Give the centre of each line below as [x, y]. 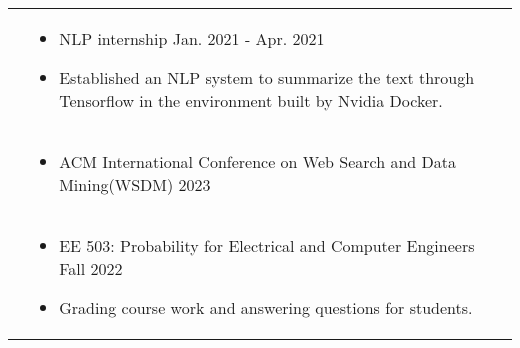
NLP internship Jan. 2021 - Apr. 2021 [192, 38]
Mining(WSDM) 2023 [135, 184]
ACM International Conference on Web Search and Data [258, 161]
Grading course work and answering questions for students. [266, 307]
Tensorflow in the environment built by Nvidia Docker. [251, 100]
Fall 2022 [91, 268]
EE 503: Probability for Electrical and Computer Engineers [267, 245]
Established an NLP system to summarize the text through [267, 77]
